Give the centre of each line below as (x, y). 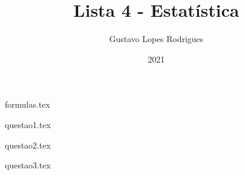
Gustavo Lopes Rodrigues (156, 39)
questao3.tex (28, 165)
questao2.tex (28, 145)
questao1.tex (28, 124)
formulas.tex (28, 104)
